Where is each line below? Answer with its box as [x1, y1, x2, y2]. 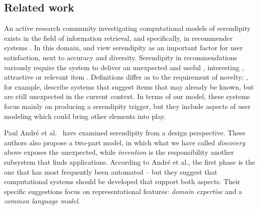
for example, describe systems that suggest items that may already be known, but [4, 81, 254, 92]
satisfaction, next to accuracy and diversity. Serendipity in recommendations [4, 52, 237, 62]
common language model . [4, 196, 80, 206]
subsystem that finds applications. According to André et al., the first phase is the [4, 156, 255, 167]
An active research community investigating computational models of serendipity [4, 23, 251, 33]
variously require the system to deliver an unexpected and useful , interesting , [4, 62, 244, 72]
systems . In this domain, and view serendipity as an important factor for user [4, 42, 243, 53]
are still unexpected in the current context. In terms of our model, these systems [4, 91, 250, 102]
